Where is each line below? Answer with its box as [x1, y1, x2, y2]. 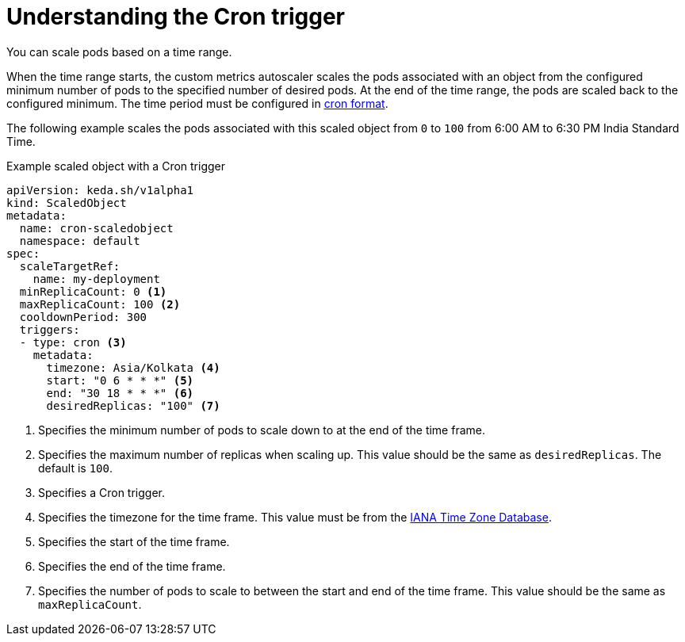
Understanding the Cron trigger [6, 3, 345, 30]
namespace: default [19, 234, 140, 247]
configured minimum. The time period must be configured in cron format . [6, 96, 388, 110]
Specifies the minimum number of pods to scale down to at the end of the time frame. [38, 422, 485, 437]
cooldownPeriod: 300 [19, 310, 147, 323]
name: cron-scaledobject [19, 221, 174, 235]
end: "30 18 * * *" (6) [46, 386, 194, 399]
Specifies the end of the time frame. [38, 559, 226, 573]
